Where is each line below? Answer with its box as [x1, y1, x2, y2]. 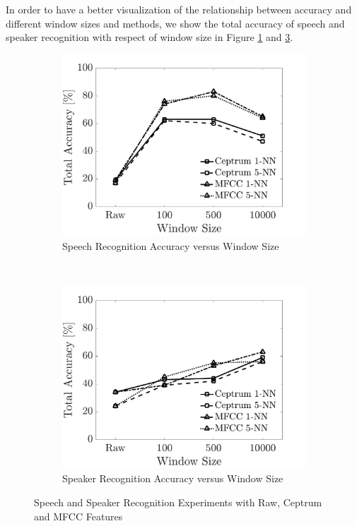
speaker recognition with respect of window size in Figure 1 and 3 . [6, 30, 293, 44]
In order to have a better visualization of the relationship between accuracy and [6, 2, 352, 16]
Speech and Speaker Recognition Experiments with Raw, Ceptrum [34, 495, 322, 510]
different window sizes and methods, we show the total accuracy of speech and [6, 16, 345, 30]
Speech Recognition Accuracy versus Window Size [62, 239, 279, 253]
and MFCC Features [34, 508, 123, 523]
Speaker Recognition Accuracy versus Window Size [62, 471, 283, 486]
